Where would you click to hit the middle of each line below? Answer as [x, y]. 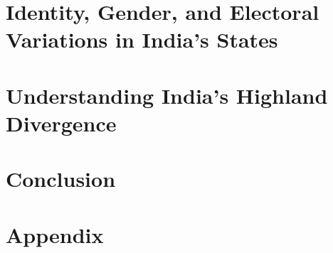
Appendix [55, 234]
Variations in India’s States [142, 39]
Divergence [61, 123]
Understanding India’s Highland [167, 95]
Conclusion [61, 179]
